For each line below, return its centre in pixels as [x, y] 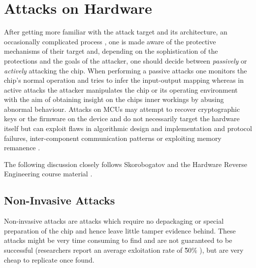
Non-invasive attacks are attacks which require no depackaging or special [114, 221]
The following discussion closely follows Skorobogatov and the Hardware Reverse [126, 164]
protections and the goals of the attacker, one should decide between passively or [126, 60]
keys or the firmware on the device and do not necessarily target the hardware [122, 118]
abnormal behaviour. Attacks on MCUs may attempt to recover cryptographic [122, 109]
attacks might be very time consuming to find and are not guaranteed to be [118, 240]
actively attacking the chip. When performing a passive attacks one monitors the [126, 70]
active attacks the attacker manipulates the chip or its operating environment [121, 89]
